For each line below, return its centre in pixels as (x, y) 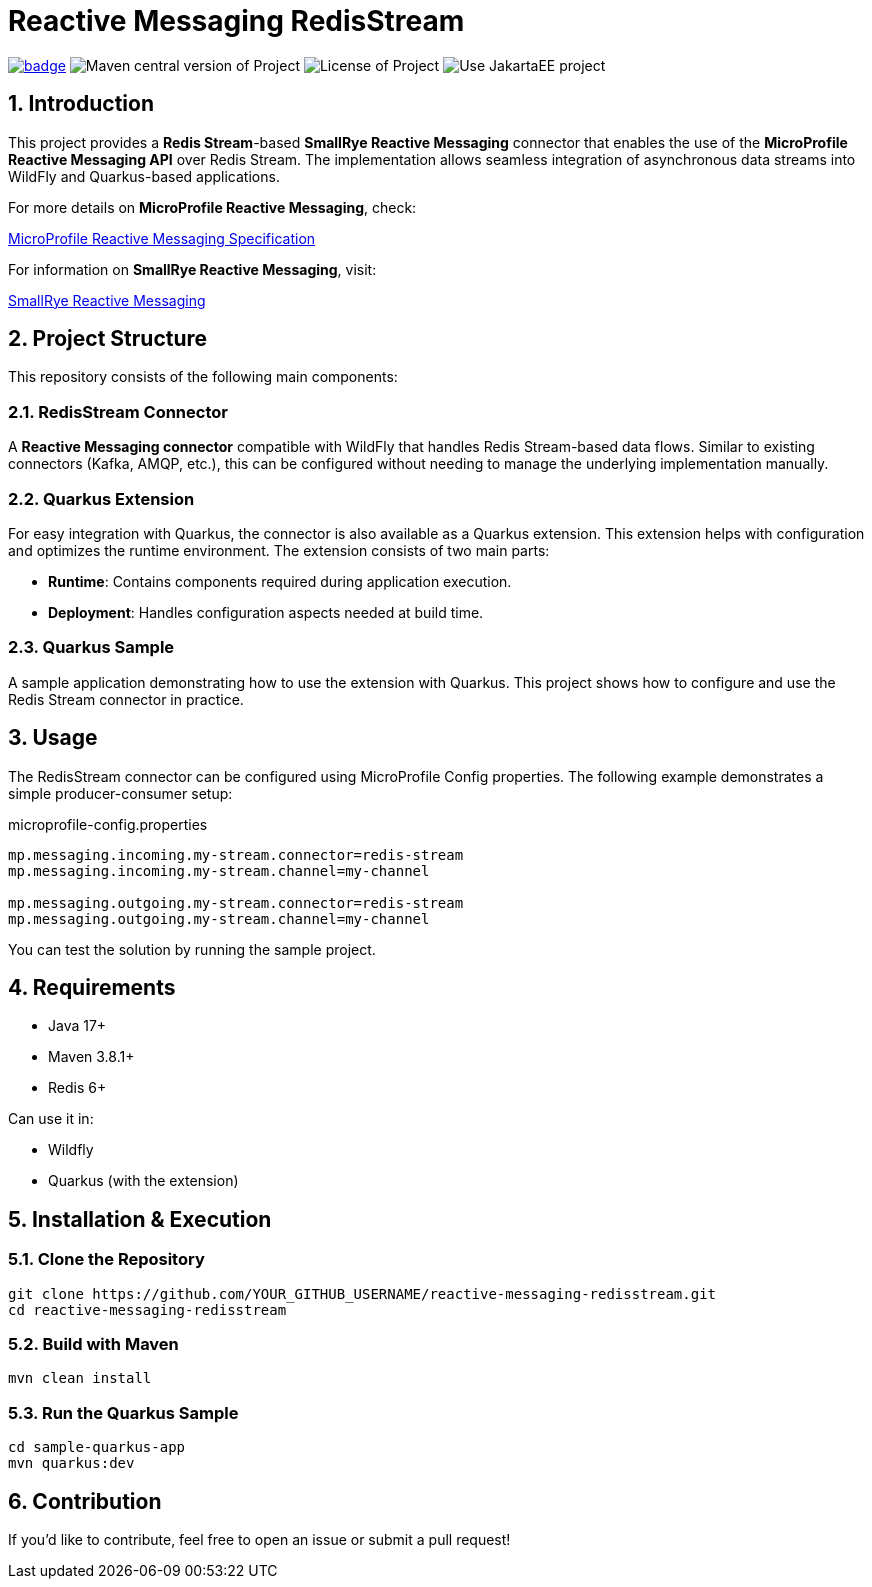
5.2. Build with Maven (93, 1343)
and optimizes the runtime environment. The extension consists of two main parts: (279, 550)
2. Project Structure (108, 339)
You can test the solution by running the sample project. (192, 949)
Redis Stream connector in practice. (126, 699)
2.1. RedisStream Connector (118, 411)
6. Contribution (85, 1501)
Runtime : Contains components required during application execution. (280, 581)
